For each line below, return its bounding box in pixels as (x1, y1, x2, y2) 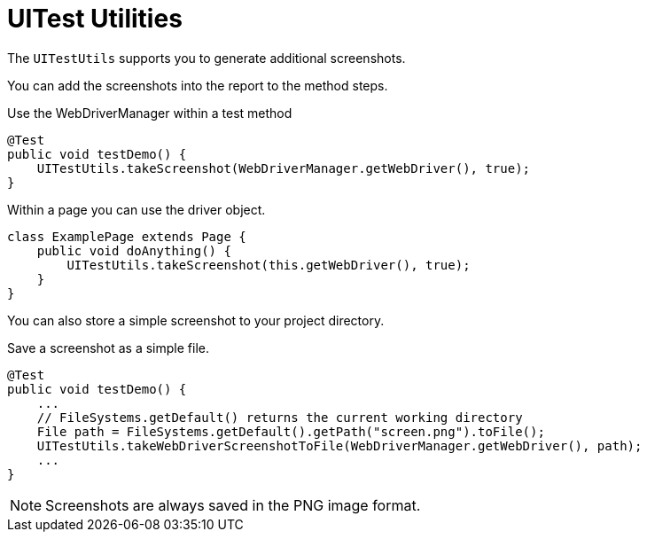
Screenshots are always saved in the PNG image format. (45, 496, 421, 514)
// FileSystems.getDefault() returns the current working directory (36, 410, 523, 425)
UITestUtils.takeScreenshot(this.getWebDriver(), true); (66, 257, 471, 272)
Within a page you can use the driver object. (7, 201, 266, 217)
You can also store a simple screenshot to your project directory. (7, 312, 385, 328)
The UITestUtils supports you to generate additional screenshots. (7, 50, 406, 66)
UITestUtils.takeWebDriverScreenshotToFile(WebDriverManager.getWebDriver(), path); (36, 438, 643, 453)
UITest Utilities (7, 4, 183, 34)
